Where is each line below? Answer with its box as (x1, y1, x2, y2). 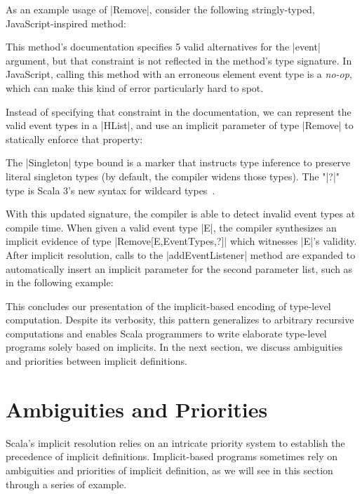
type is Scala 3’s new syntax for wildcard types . (6, 182, 215, 197)
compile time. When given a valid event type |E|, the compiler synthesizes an (6, 220, 337, 234)
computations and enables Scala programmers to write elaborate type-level (6, 326, 327, 340)
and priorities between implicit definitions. (6, 354, 187, 368)
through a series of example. (6, 476, 127, 491)
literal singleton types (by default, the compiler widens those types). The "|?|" (6, 168, 340, 183)
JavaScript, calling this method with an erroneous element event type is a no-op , (6, 67, 352, 81)
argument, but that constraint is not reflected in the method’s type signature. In (6, 53, 352, 67)
